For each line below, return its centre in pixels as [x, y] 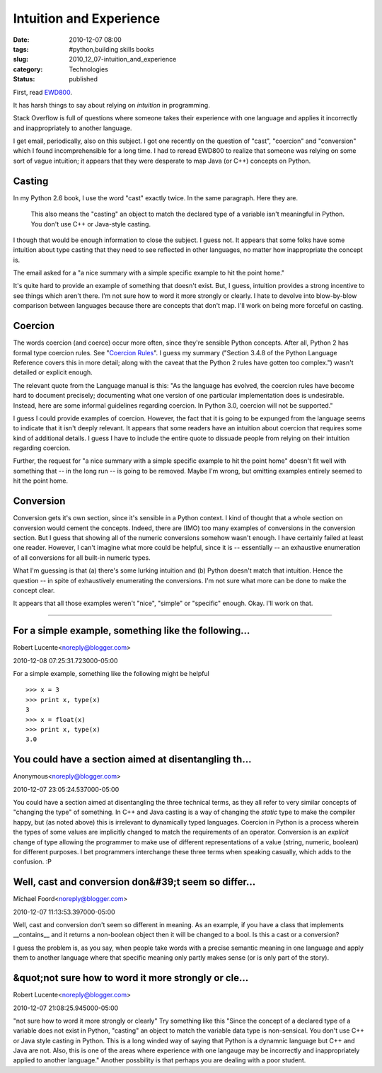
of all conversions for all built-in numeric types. [82, 557]
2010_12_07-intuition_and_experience [123, 59]
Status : [24, 79]
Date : [21, 40]
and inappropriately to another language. [73, 128]
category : [28, 69]
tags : [21, 49]
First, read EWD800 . [42, 92]
